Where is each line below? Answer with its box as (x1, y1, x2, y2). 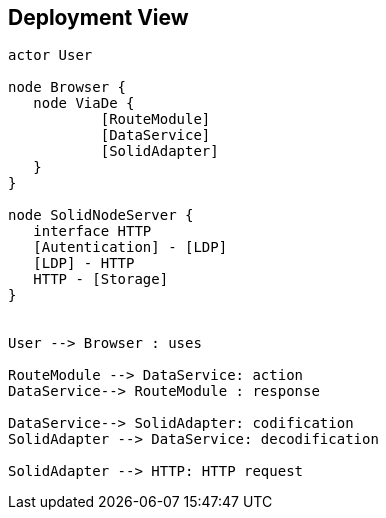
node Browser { (8, 79, 127, 96)
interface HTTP (33, 223, 152, 240)
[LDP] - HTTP (33, 255, 135, 272)
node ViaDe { (33, 95, 135, 112)
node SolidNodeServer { (8, 207, 194, 224)
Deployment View (8, 5, 189, 30)
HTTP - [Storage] (33, 271, 169, 288)
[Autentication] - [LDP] (33, 239, 228, 256)
